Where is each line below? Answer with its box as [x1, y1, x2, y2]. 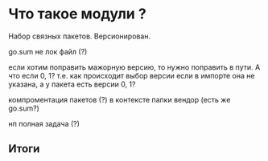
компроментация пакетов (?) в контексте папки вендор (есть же [8, 95, 231, 104]
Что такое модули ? [8, 5, 146, 23]
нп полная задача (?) [8, 119, 80, 128]
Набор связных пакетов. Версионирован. [8, 31, 151, 41]
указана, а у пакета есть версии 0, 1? [8, 79, 136, 89]
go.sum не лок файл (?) [8, 46, 88, 56]
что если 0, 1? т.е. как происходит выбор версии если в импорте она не [8, 70, 255, 80]
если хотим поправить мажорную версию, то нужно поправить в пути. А [8, 62, 261, 72]
